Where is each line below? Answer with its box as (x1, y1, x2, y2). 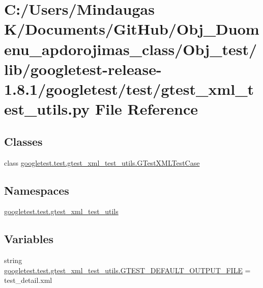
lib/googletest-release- (4, 58, 162, 79)
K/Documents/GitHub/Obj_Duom (4, 18, 259, 39)
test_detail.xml (4, 275, 52, 285)
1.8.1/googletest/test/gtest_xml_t (4, 78, 254, 99)
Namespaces (4, 182, 69, 198)
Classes (4, 133, 43, 149)
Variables (4, 231, 54, 247)
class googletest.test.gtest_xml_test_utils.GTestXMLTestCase (4, 157, 200, 168)
